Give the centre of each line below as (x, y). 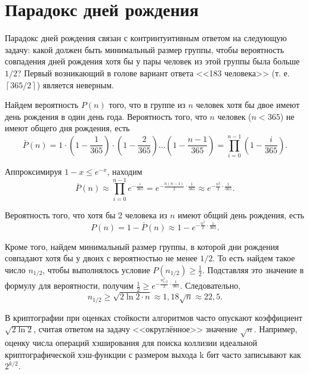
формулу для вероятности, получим (69, 285)
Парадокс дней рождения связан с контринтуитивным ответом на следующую (146, 38)
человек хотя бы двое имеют (248, 105)
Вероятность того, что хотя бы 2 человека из (86, 214)
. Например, (276, 329)
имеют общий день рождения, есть (241, 214)
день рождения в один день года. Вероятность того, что (106, 116)
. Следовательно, (210, 285)
